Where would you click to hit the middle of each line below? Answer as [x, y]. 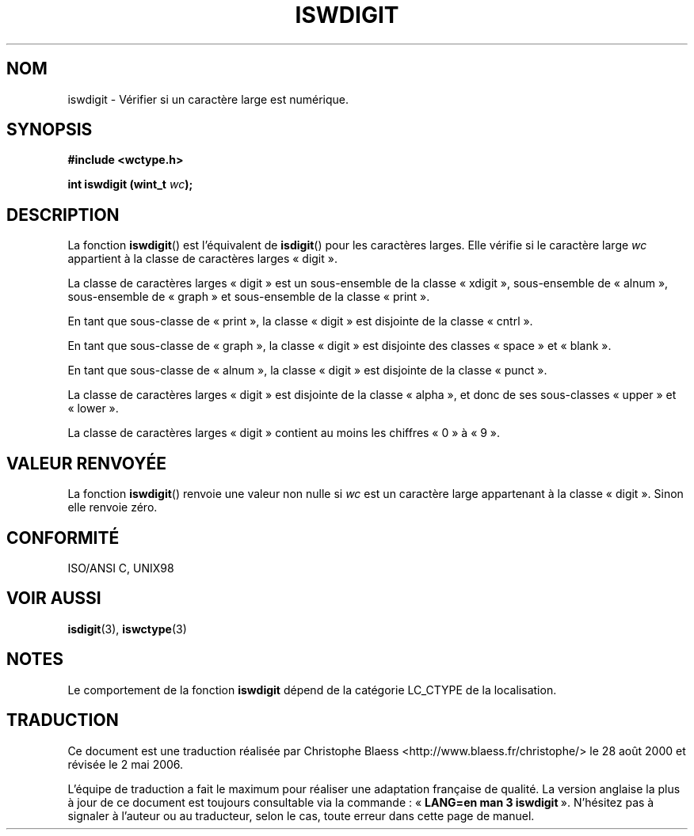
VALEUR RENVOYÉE [86, 463]
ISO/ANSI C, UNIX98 [121, 568]
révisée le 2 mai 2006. [126, 764]
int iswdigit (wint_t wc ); [130, 184]
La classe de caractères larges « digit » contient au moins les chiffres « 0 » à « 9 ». [284, 433]
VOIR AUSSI [54, 598]
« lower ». [93, 408]
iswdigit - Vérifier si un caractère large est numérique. [208, 99]
